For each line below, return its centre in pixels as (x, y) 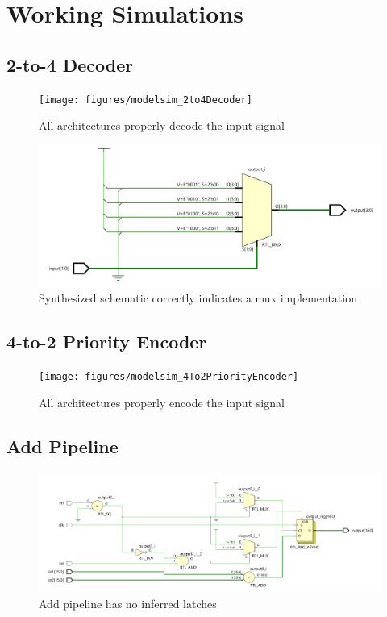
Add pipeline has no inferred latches (128, 603)
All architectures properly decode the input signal (162, 125)
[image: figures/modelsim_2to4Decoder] (146, 100)
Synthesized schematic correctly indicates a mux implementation (198, 298)
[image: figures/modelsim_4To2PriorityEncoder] (169, 377)
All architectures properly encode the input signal (162, 402)
